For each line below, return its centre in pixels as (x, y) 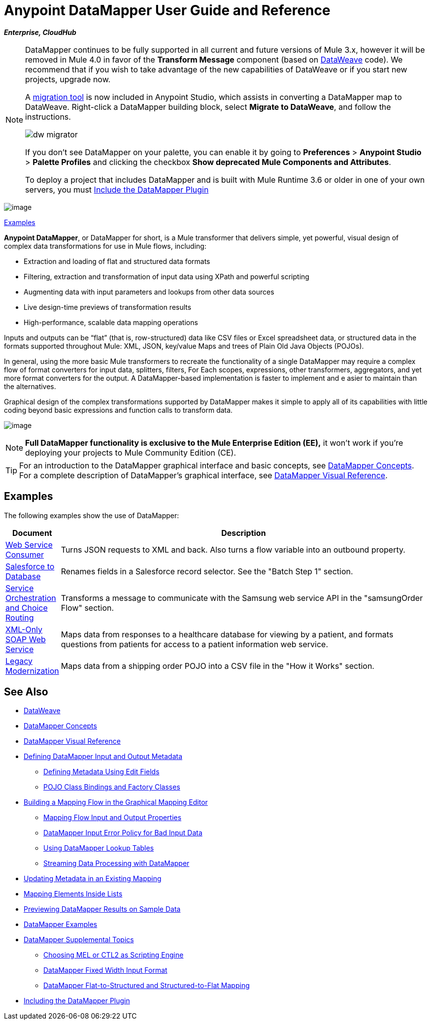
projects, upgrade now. (68, 79)
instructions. (48, 116)
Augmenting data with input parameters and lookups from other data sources (149, 292)
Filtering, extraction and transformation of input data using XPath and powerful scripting (166, 276)
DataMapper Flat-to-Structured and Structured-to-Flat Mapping (147, 986)
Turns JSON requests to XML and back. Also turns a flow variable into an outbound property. (233, 549)
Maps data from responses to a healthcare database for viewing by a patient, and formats (227, 634)
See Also (26, 692)
